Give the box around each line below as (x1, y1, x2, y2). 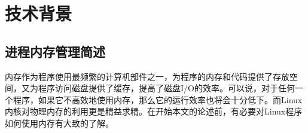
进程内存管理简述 (5, 42, 105, 60)
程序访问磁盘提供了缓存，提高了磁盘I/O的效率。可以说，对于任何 (38, 82, 295, 94)
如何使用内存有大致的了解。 (5, 116, 114, 129)
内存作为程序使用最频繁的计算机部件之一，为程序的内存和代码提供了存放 (5, 70, 289, 82)
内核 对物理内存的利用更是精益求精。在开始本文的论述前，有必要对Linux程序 (5, 105, 303, 117)
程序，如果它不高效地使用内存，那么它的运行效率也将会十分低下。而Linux (13, 93, 303, 106)
